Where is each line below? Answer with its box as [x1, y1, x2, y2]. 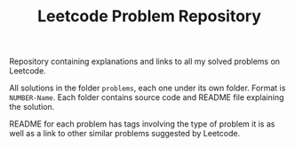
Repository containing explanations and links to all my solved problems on [9, 56, 281, 67]
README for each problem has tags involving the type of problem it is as [9, 119, 275, 129]
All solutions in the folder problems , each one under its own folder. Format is [9, 82, 286, 94]
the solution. [9, 102, 55, 112]
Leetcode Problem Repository [36, 6, 262, 27]
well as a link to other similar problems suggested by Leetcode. [9, 128, 241, 139]
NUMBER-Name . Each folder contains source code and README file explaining [9, 92, 284, 103]
